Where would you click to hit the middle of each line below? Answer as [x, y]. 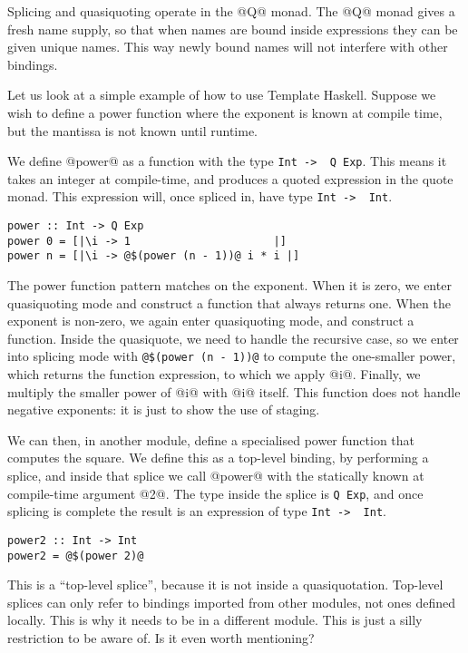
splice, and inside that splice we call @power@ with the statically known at [216, 476]
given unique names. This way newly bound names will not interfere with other [228, 47]
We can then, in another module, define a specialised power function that [211, 439]
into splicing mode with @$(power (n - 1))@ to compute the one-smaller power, [232, 356]
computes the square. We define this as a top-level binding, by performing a [218, 458]
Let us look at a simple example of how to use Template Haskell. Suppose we [222, 95]
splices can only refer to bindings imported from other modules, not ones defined [232, 602]
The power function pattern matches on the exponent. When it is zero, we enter [229, 285]
